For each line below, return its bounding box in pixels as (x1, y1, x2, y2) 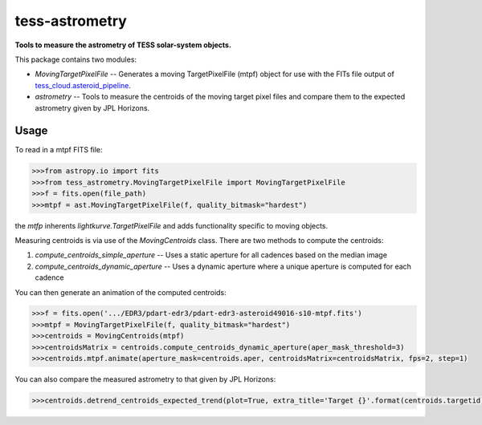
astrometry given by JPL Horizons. (35, 103, 150, 112)
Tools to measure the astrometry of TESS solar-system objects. (14, 40, 232, 50)
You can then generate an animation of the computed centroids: (14, 287, 227, 297)
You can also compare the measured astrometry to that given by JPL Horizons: (14, 374, 276, 384)
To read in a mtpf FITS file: (14, 145, 104, 155)
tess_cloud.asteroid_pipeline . (35, 80, 132, 90)
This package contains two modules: (14, 55, 137, 64)
